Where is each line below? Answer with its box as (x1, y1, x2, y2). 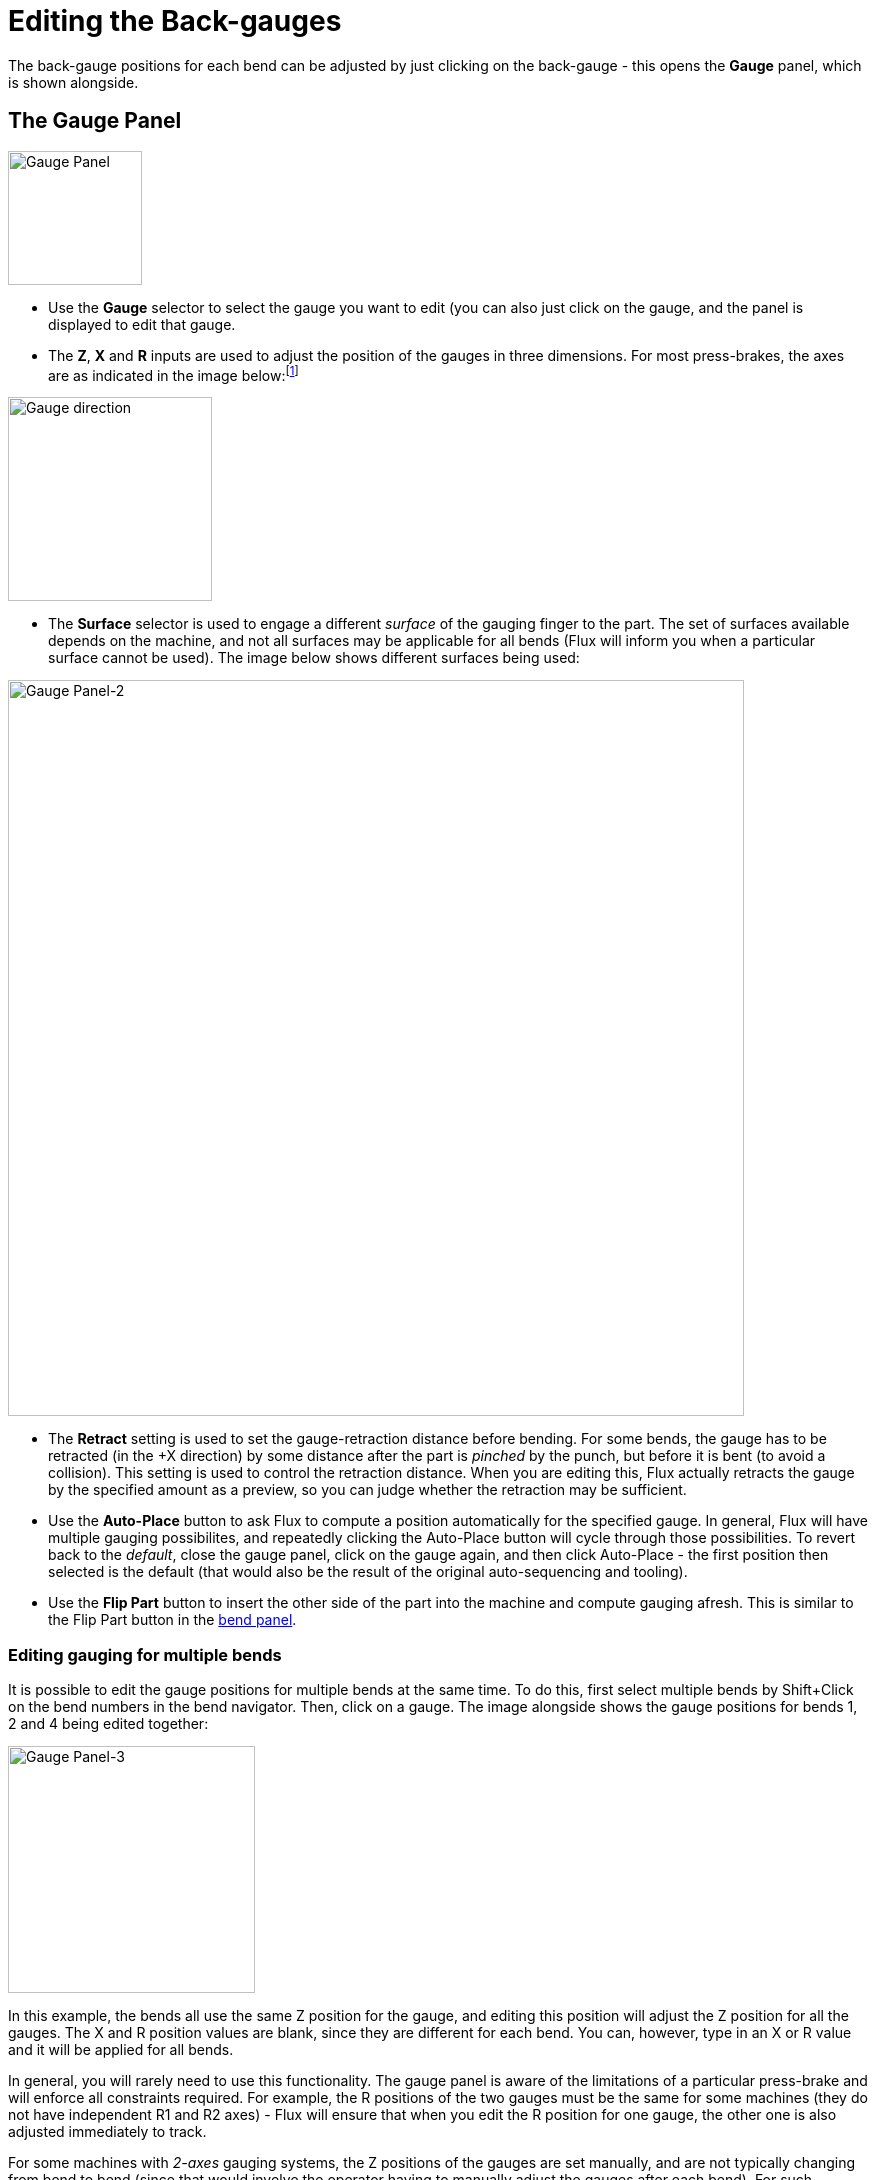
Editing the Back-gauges (8, 4, 342, 38)
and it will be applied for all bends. (8, 2041, 234, 2058)
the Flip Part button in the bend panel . (48, 1611, 297, 1629)
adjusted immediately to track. (8, 2123, 207, 2140)
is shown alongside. (8, 73, 139, 91)
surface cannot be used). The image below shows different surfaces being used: (48, 649, 580, 667)
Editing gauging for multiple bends (8, 1644, 282, 1665)
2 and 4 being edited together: (8, 1715, 209, 1732)
